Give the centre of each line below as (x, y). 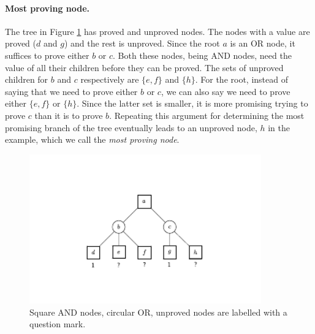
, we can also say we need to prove (226, 91)
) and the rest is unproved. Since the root (142, 43)
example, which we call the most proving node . (92, 139)
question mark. (58, 324)
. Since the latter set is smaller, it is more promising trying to (192, 103)
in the (279, 127)
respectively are (110, 79)
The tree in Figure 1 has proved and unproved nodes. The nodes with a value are (157, 31)
